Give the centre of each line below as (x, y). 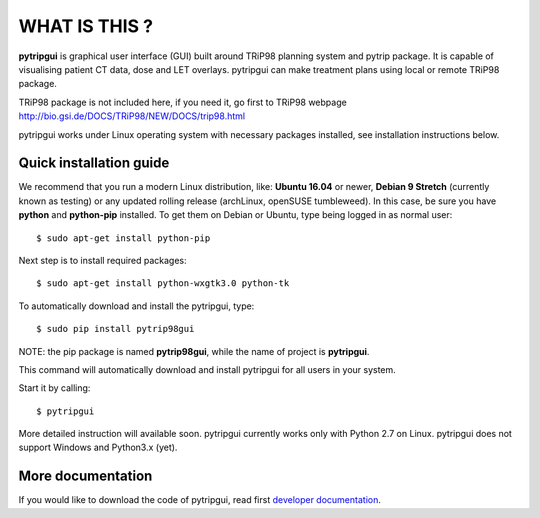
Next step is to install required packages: (102, 260)
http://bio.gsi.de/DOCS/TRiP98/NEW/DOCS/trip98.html (131, 116)
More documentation (85, 476)
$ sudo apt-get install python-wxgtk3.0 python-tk (163, 283)
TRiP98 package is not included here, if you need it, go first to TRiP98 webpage (182, 102)
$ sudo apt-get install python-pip (123, 238)
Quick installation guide (94, 163)
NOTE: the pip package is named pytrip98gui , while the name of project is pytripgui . (194, 351)
